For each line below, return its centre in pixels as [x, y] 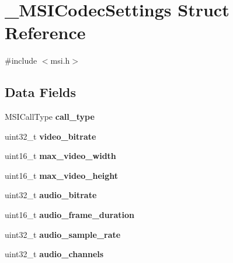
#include [21, 60]
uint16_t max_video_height [62, 175]
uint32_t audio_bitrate [51, 195]
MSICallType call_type [50, 117]
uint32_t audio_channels [54, 254]
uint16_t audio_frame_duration [69, 215]
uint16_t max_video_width [60, 156]
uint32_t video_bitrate [51, 136]
